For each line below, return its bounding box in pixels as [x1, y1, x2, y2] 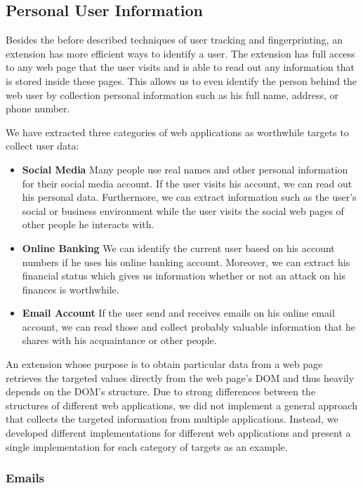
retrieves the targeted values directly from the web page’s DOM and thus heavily [6, 370, 355, 385]
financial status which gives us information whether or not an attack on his [22, 268, 345, 283]
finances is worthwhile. [22, 282, 119, 296]
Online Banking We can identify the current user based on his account [22, 240, 335, 255]
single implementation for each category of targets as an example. [6, 439, 288, 454]
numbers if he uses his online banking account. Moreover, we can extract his [22, 254, 350, 269]
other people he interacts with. [22, 217, 154, 232]
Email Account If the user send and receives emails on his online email [22, 305, 335, 320]
